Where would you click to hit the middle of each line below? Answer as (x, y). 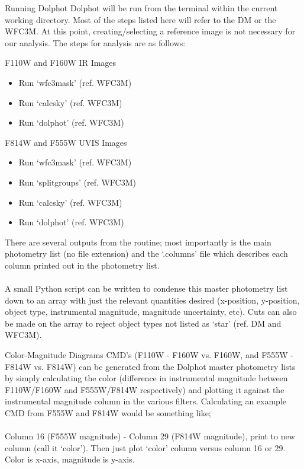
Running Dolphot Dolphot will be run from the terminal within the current (141, 8)
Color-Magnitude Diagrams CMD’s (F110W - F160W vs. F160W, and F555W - (149, 355)
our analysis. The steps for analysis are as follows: (95, 42)
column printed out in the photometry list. (82, 265)
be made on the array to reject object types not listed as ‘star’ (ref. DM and (143, 323)
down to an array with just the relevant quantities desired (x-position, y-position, (152, 300)
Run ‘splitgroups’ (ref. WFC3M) (77, 182)
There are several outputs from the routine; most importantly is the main (138, 242)
